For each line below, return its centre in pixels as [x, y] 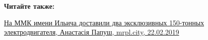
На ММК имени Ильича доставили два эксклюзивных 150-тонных [104, 22]
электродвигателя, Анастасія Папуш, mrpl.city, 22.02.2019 [92, 32]
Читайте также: [29, 6]
